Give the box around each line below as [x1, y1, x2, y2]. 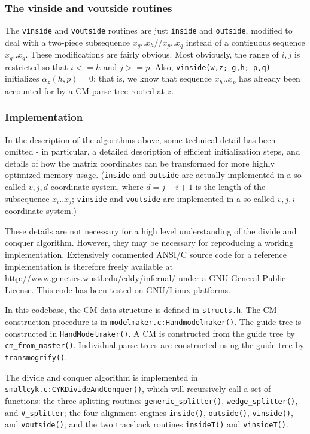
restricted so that [5, 60, 68, 73]
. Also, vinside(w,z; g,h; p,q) [150, 60, 271, 73]
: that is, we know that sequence [93, 72, 212, 85]
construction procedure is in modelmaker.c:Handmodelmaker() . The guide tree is [5, 315, 302, 327]
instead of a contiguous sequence [186, 35, 305, 48]
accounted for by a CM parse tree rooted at [5, 84, 165, 97]
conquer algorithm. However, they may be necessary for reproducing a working [5, 236, 294, 249]
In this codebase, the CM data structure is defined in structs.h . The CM [5, 303, 277, 316]
